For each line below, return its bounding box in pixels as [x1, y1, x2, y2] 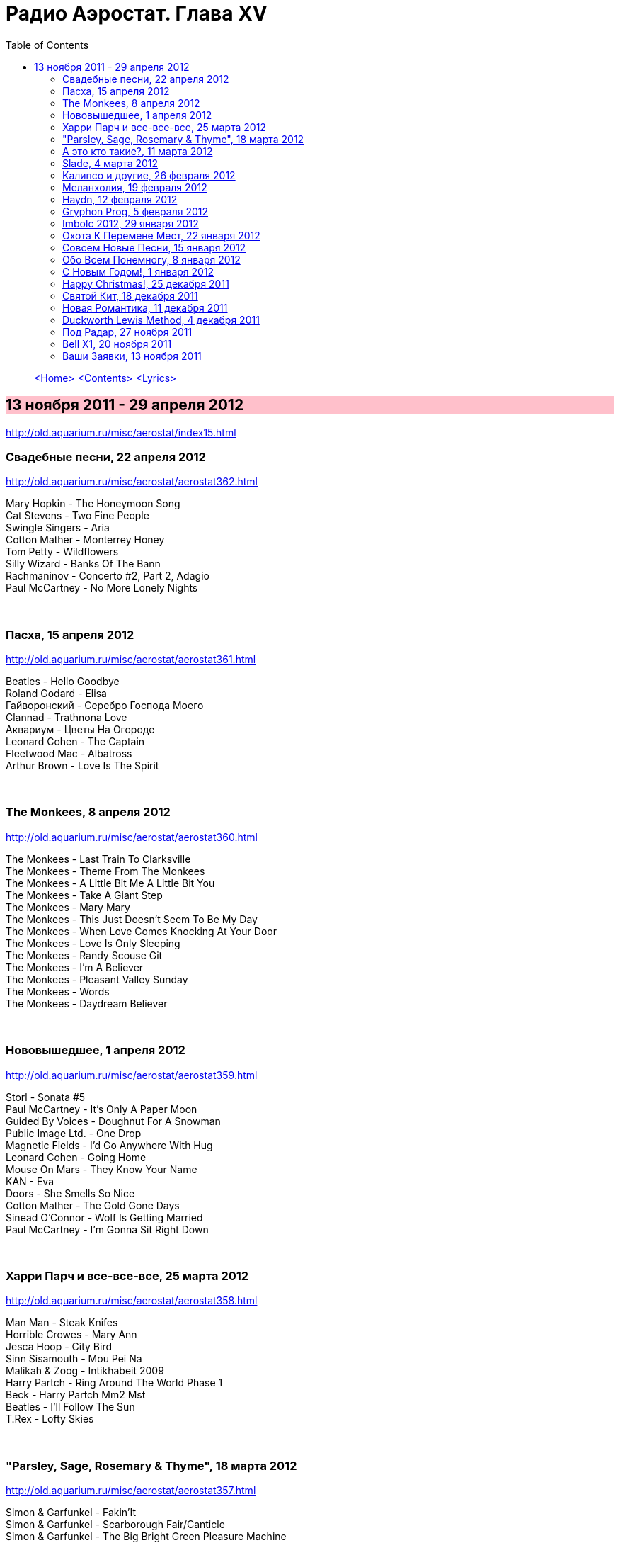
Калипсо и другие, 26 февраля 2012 [62, 169, 236, 181]
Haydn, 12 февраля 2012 [62, 193, 178, 205]
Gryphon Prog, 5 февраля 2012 [62, 205, 209, 217]
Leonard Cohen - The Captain [6, 735, 145, 748]
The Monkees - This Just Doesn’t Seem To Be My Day [6, 912, 258, 925]
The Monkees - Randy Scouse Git [6, 949, 163, 961]
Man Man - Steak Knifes [6, 1316, 118, 1329]
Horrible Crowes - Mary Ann [6, 1328, 137, 1341]
